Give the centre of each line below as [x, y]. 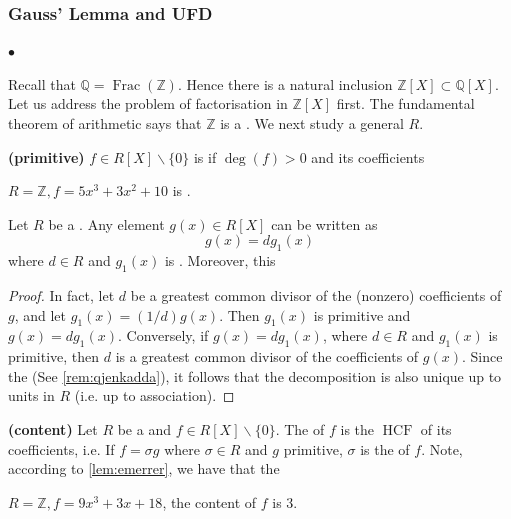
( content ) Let [53, 428]
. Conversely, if [163, 335]
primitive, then [54, 356]
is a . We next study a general [312, 123]
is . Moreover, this [220, 260]
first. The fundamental [405, 103]
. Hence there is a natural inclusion [285, 83]
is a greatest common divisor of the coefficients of [267, 356]
